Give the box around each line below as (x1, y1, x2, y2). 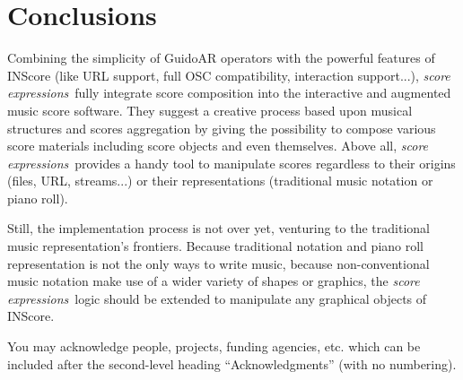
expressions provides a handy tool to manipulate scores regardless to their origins (7, 153, 456, 172)
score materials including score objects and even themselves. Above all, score (7, 136, 429, 155)
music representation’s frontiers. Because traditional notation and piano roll (7, 237, 424, 255)
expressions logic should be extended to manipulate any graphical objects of (7, 289, 427, 307)
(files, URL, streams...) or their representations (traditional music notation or (7, 171, 433, 190)
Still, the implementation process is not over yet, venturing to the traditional (7, 219, 430, 237)
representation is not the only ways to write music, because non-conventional (7, 254, 430, 272)
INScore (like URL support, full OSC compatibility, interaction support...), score (7, 65, 450, 84)
